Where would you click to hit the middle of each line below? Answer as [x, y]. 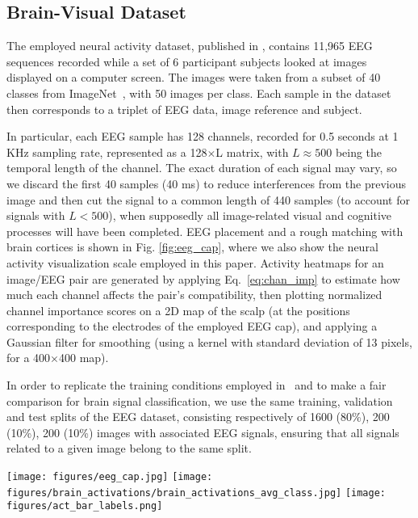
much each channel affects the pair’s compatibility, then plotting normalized [194, 295]
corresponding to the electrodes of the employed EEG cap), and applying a [192, 326]
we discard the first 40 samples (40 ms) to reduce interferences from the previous [207, 183]
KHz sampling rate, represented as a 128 [107, 152]
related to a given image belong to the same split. [129, 448]
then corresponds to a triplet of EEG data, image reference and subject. [184, 109]
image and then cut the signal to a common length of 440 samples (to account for [208, 199]
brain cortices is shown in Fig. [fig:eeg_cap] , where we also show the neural [192, 247]
